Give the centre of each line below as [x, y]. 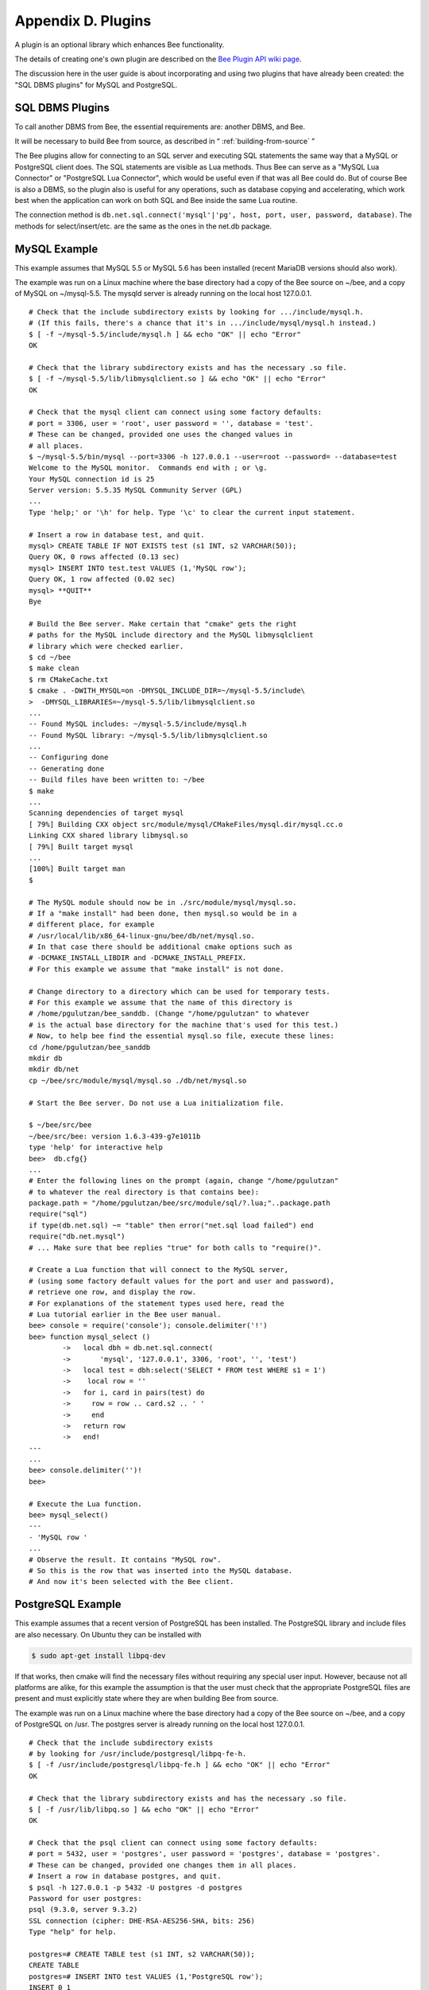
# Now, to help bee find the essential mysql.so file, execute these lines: [182, 1036]
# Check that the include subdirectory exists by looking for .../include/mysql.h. [197, 312]
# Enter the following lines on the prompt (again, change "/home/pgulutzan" [184, 1181]
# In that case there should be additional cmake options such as [161, 947]
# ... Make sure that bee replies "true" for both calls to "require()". [176, 1247]
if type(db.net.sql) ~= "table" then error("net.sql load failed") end [171, 1225]
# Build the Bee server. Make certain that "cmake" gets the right [163, 624]
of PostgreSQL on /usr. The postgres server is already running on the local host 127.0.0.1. [160, 1724]
